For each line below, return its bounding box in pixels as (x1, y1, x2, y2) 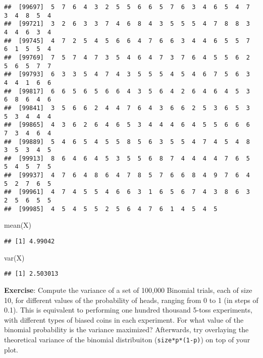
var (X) (4, 252, 25, 263)
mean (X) (4, 220, 32, 230)
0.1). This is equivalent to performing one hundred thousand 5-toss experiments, (4, 304, 252, 315)
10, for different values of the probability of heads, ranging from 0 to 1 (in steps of (4, 294, 258, 305)
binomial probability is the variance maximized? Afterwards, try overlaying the (4, 324, 249, 335)
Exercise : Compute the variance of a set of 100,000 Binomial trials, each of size (4, 284, 252, 295)
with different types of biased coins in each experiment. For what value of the (4, 314, 244, 325)
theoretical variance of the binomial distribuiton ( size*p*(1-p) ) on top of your (4, 334, 250, 344)
